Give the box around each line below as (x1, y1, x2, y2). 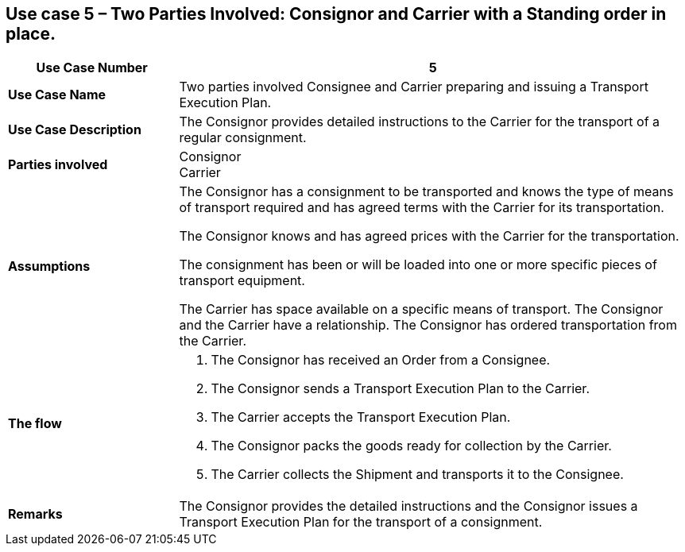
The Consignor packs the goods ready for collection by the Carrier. (211, 438, 612, 454)
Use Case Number (36, 60, 148, 76)
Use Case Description (8, 122, 141, 138)
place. (6, 24, 56, 44)
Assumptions (8, 258, 91, 275)
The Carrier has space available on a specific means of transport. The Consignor (179, 301, 664, 318)
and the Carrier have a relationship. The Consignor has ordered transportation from (179, 317, 677, 334)
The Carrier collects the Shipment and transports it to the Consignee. (211, 466, 624, 483)
